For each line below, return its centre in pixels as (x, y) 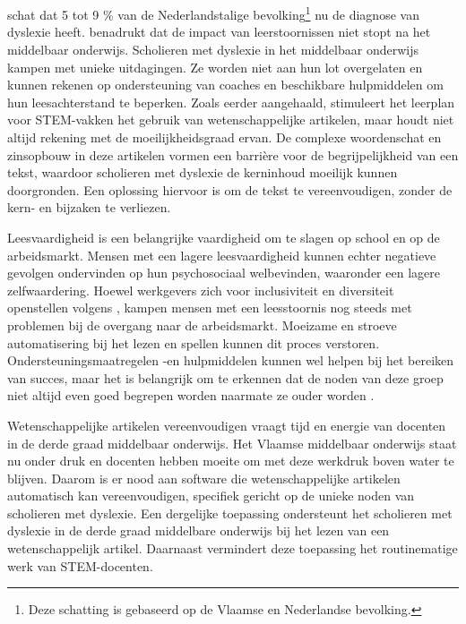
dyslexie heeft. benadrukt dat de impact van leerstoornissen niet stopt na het (219, 32)
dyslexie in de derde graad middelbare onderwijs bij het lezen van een (198, 530)
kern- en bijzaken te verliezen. (89, 207)
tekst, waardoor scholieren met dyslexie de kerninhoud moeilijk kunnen (203, 172)
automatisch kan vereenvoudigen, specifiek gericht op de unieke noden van (211, 496)
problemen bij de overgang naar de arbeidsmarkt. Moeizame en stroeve (202, 325)
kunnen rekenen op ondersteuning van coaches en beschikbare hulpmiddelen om (225, 85)
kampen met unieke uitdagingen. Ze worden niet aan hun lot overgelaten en (215, 67)
